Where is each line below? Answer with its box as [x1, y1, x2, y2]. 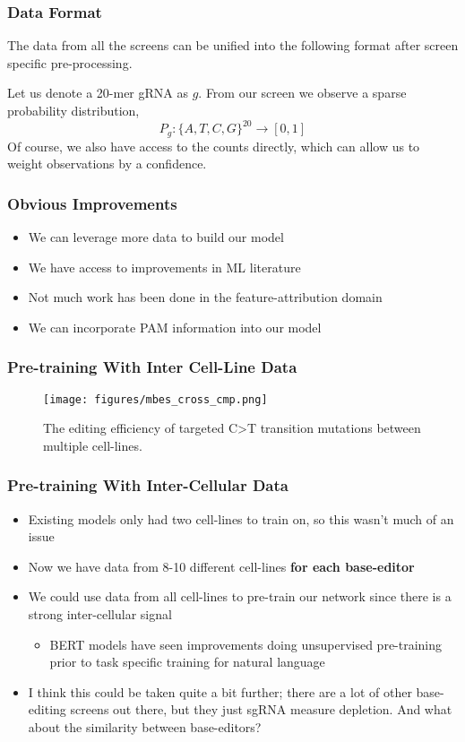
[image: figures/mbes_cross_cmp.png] [43, 393, 268, 406]
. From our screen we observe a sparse [198, 83, 407, 102]
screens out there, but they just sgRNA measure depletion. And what [70, 700, 452, 719]
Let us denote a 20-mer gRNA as [7, 83, 188, 102]
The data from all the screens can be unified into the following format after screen [7, 36, 459, 55]
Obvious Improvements [7, 192, 177, 214]
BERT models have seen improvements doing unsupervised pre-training [49, 634, 443, 653]
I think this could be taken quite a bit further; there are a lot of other [28, 682, 412, 701]
